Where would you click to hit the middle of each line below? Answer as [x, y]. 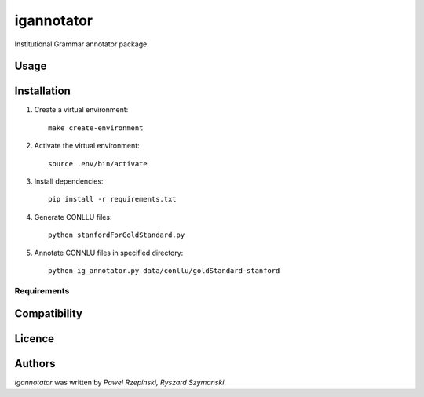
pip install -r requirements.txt [112, 199]
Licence [35, 339]
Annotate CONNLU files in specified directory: [109, 253]
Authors [35, 364]
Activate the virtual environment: [87, 146]
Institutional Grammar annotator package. [82, 44]
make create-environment [96, 128]
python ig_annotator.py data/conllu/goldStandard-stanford [164, 270]
